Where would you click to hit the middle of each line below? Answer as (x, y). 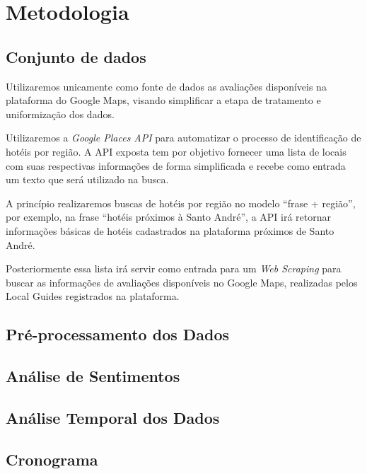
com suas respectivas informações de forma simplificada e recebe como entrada (176, 165)
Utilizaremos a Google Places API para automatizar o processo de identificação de (183, 138)
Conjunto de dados (76, 56)
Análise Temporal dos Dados (113, 417)
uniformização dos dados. (60, 114)
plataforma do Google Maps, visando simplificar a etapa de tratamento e (163, 100)
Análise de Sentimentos (93, 376)
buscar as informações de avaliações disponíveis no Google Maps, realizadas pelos (182, 282)
